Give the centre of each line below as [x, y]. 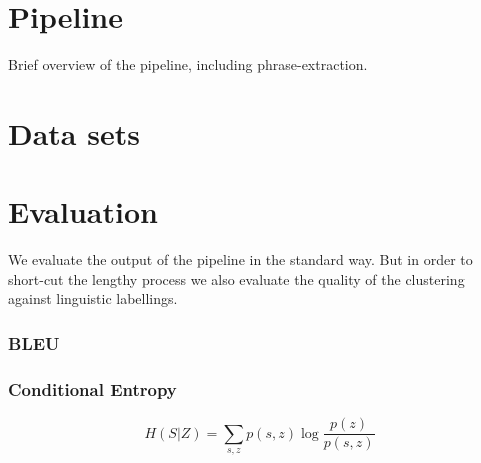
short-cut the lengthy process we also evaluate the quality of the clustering [236, 278]
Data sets [74, 132]
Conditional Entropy [92, 388]
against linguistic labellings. [93, 298]
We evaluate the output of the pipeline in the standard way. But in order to [240, 259]
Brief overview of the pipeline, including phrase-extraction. [188, 64]
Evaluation [83, 211]
